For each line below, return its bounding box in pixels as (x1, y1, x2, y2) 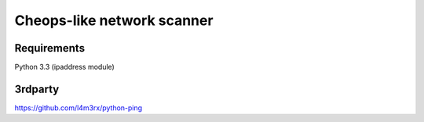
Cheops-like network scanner (14, 12, 214, 29)
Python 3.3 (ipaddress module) (14, 63, 115, 72)
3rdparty (14, 82, 60, 95)
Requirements (14, 41, 86, 55)
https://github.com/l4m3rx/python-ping (14, 102, 143, 113)
